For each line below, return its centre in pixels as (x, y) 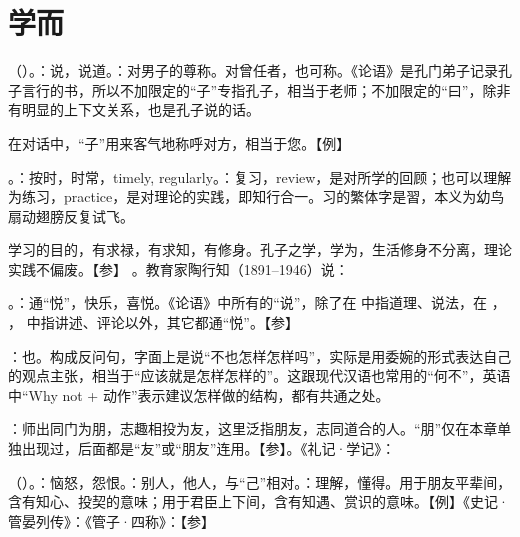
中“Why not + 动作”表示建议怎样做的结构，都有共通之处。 (199, 394)
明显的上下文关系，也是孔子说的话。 (140, 109)
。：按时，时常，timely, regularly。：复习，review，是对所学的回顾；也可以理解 (260, 176)
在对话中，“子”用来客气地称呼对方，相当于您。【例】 (179, 142)
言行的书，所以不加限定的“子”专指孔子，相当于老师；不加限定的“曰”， (252, 89)
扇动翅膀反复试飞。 (71, 215)
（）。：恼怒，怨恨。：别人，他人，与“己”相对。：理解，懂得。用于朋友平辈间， (260, 481)
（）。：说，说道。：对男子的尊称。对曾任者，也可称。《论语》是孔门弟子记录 (253, 70)
